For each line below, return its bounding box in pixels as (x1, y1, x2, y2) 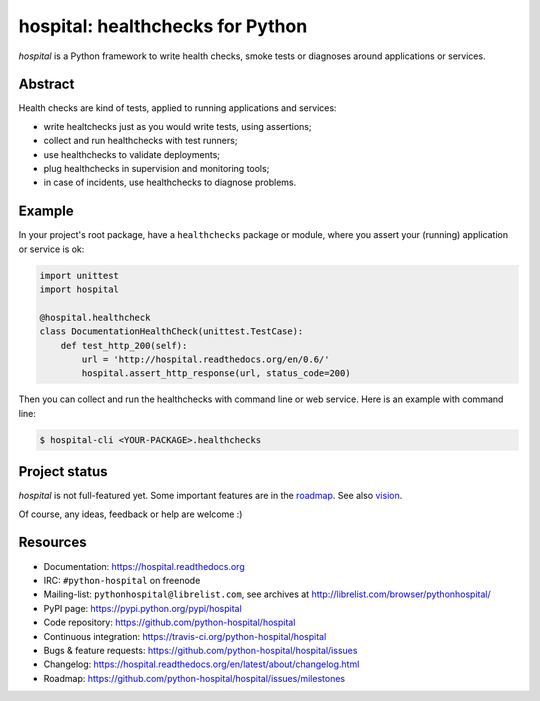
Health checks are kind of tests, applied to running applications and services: (18, 102, 337, 114)
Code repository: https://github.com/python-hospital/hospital (43, 616, 296, 629)
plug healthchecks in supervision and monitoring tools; (43, 163, 270, 175)
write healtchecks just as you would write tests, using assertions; (43, 120, 312, 132)
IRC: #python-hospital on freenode (43, 574, 201, 586)
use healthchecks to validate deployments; (43, 148, 220, 160)
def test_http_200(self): (60, 340, 188, 351)
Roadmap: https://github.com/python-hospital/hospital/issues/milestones (43, 672, 345, 684)
